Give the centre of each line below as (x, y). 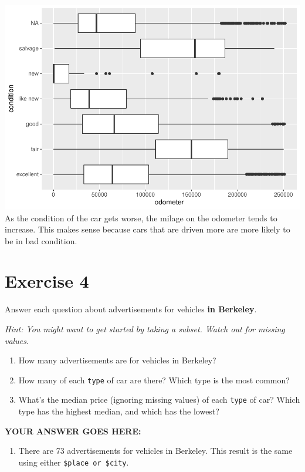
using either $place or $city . (74, 462)
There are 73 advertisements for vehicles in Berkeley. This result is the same (155, 451)
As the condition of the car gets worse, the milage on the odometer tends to (141, 218)
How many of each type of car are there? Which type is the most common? (154, 380)
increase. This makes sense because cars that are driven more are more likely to (148, 229)
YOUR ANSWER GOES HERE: (73, 431)
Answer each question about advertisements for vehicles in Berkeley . (131, 309)
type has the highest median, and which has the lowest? (119, 411)
